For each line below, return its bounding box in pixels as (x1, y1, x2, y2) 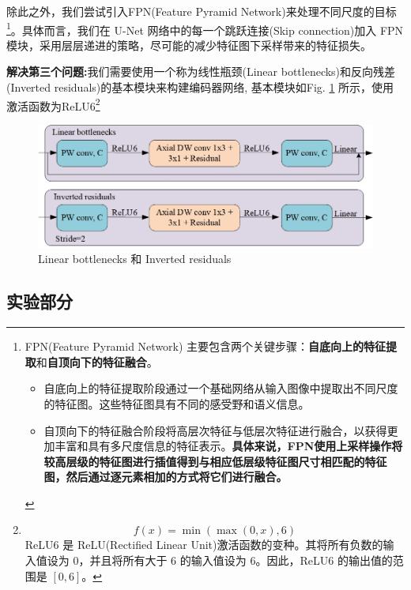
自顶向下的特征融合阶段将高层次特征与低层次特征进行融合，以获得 (43, 422, 387, 438)
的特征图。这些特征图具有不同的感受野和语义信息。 (43, 395, 310, 411)
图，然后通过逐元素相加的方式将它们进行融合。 (43, 468, 288, 485)
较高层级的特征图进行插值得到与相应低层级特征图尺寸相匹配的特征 (43, 453, 387, 469)
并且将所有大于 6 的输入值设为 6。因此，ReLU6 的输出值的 (89, 552, 393, 569)
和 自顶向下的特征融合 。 (36, 353, 158, 370)
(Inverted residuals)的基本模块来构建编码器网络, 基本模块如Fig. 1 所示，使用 (6, 79, 394, 96)
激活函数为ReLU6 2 (6, 95, 100, 114)
